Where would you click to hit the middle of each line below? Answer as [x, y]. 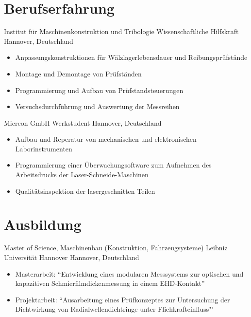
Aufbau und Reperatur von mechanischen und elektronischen [106, 139]
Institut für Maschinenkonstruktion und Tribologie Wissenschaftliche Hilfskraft [121, 31]
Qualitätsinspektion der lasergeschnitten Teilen [85, 191]
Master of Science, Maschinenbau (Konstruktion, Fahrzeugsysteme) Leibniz [116, 248]
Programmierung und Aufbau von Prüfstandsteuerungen [99, 90]
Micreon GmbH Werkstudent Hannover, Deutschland [83, 122]
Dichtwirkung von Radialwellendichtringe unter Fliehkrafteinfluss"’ [114, 309]
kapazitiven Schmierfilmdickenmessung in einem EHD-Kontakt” [110, 283]
